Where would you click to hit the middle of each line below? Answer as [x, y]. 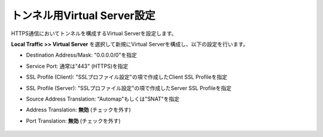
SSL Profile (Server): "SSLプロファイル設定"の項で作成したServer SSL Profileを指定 [129, 88]
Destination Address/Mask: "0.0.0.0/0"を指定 [81, 55]
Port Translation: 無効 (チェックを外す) [73, 121]
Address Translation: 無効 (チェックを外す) [78, 110]
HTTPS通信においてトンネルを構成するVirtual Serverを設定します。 [94, 33]
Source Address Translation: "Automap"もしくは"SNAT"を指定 [103, 99]
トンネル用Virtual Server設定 [83, 15]
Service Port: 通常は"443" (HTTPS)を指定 [77, 66]
